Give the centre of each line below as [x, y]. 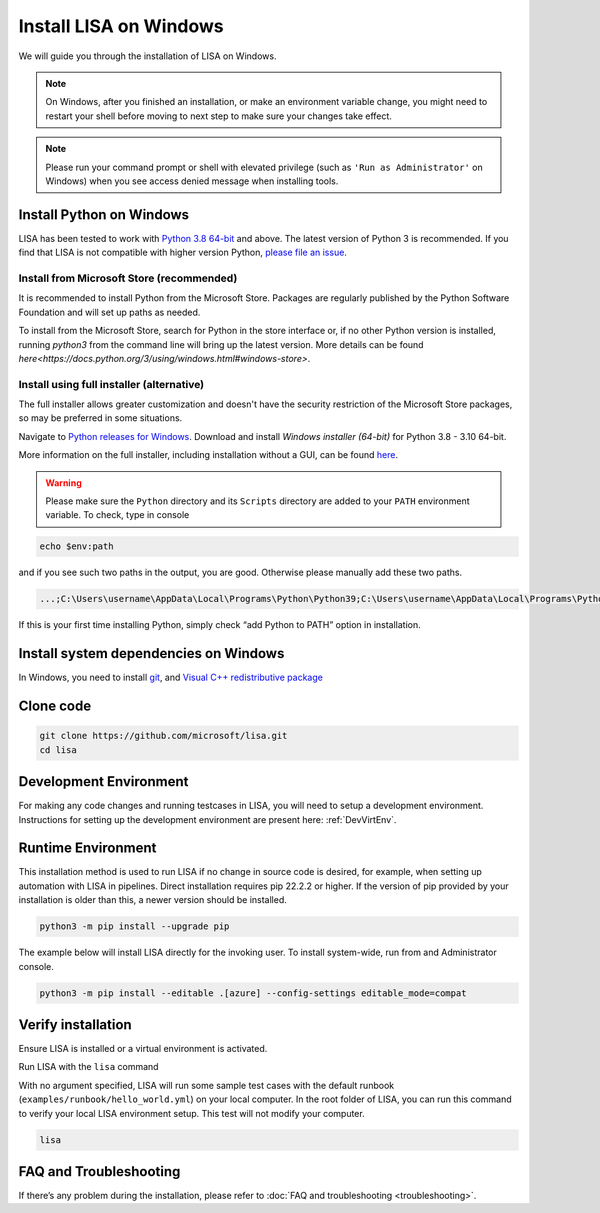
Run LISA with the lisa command [88, 1067]
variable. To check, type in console [117, 515]
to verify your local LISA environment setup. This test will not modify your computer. [191, 1113]
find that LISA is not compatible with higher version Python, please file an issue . [182, 252]
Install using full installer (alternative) [111, 384]
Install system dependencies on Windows [151, 653]
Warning [63, 482]
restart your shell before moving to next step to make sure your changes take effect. [218, 116]
